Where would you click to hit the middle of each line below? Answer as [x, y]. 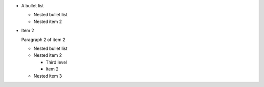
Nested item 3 [48, 76]
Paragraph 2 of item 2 [43, 40]
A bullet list [33, 6]
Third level [56, 62]
